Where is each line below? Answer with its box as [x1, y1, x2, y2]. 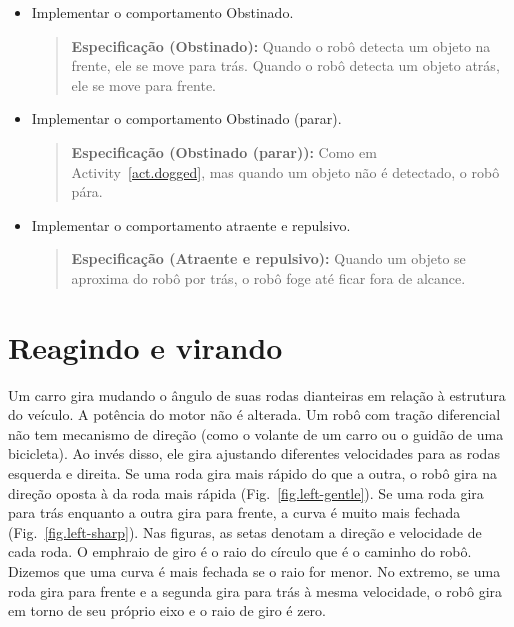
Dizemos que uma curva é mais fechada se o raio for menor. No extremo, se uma [8, 561, 501, 581]
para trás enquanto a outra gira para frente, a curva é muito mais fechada [8, 502, 461, 523]
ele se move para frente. [71, 74, 216, 95]
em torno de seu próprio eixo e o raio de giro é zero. [8, 600, 326, 621]
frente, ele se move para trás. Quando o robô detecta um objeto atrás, [71, 55, 500, 76]
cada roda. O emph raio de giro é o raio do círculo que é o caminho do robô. [8, 541, 472, 562]
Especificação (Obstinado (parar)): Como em [71, 141, 377, 162]
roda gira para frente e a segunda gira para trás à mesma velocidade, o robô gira [8, 580, 503, 601]
